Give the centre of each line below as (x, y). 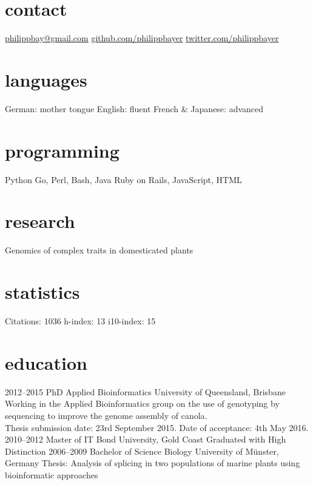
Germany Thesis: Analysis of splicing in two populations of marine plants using (153, 463)
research (40, 221)
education (46, 362)
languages (46, 79)
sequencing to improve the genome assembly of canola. (106, 415)
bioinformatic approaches (52, 474)
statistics (42, 292)
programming (62, 150)
